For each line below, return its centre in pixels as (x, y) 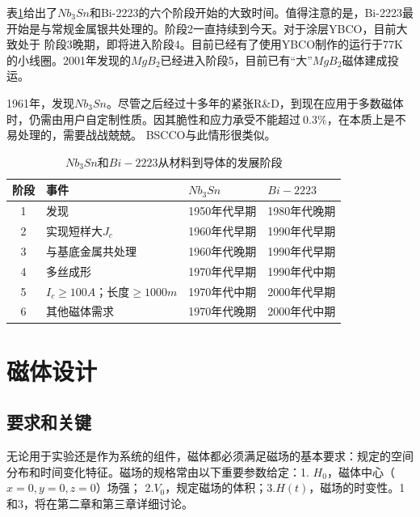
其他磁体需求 (80, 311)
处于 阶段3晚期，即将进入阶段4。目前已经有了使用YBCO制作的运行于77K (210, 44)
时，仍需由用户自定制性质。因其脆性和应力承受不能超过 (153, 119)
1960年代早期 (223, 231)
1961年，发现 (40, 102)
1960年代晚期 (223, 250)
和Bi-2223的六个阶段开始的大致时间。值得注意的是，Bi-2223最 (251, 12)
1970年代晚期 (223, 311)
